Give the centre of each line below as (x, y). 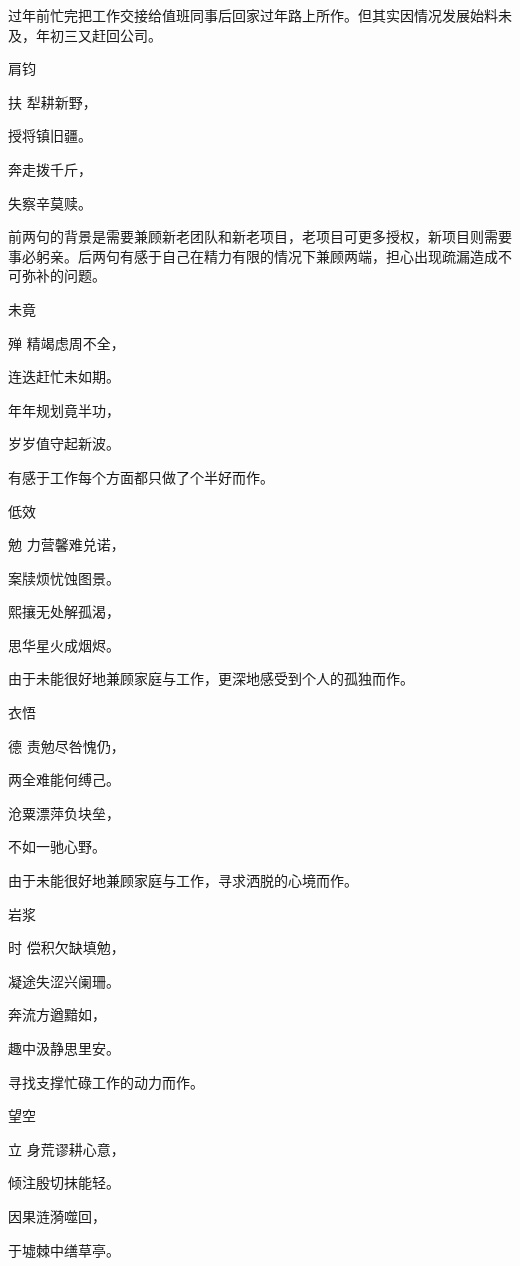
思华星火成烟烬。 (64, 644)
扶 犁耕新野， (52, 101)
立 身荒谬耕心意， (66, 1148)
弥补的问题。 (63, 275)
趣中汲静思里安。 (64, 1048)
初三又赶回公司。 (105, 34)
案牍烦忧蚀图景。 (64, 577)
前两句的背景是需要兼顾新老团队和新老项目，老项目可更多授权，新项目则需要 (260, 236)
